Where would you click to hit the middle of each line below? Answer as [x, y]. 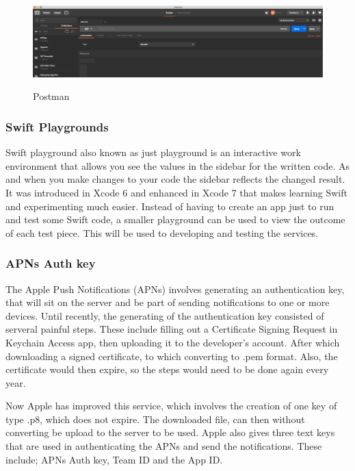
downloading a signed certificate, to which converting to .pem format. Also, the [172, 356]
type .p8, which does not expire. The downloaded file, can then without [155, 419]
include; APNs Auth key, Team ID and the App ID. [114, 459]
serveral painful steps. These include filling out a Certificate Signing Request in [172, 329]
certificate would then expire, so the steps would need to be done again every [167, 369]
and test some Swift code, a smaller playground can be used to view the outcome [175, 219]
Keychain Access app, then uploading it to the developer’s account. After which [173, 342]
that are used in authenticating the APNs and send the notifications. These [164, 446]
